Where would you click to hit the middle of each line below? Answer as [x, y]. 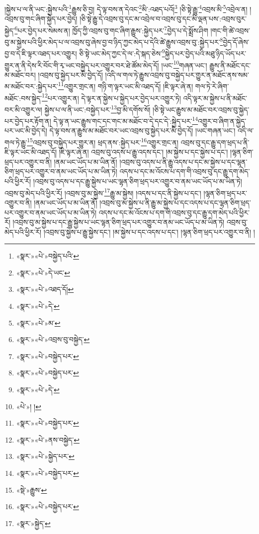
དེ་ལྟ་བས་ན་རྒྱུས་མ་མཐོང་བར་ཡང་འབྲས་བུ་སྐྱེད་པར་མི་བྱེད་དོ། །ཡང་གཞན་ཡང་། [142, 131]
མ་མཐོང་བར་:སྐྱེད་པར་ [31, 86]
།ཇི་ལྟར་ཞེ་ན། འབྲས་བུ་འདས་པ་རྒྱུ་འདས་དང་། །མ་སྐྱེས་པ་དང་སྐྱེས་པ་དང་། [143, 152]
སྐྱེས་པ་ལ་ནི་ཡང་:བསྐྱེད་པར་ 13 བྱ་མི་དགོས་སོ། [97, 108]
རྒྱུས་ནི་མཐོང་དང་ [230, 65]
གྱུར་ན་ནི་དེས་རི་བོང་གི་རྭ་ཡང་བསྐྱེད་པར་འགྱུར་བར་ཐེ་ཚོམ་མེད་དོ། [82, 65]
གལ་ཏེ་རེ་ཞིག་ [212, 86]
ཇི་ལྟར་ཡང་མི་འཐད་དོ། [31, 152]
